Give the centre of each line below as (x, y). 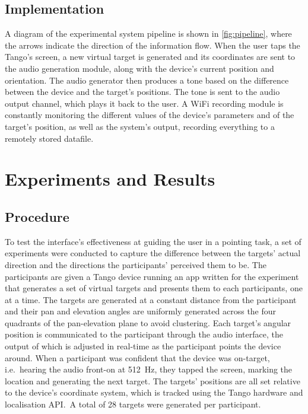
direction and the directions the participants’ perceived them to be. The (136, 264)
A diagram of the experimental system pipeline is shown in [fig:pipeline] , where (148, 34)
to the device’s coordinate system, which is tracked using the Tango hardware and (154, 392)
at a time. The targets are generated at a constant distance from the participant (151, 299)
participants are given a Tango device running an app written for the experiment (152, 276)
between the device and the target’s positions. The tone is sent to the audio (142, 92)
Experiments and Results (110, 179)
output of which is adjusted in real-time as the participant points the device (143, 346)
